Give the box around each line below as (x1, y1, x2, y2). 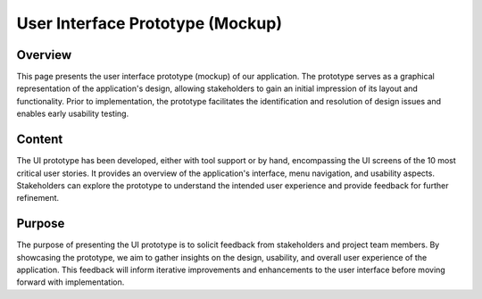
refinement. (16, 193, 60, 203)
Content (16, 132, 63, 147)
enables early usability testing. (16, 108, 129, 120)
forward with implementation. (16, 277, 125, 287)
